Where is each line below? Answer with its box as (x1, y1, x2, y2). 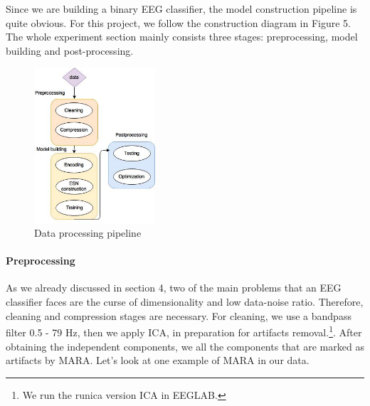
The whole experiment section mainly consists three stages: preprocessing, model (6, 29, 358, 44)
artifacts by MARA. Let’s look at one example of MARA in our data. (6, 353, 310, 368)
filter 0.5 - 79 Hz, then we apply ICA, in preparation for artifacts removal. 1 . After (6, 323, 362, 339)
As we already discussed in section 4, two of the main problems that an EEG (6, 280, 342, 295)
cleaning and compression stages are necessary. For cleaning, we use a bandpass (6, 308, 351, 323)
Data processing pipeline (34, 225, 142, 240)
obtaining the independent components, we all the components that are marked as (6, 338, 364, 353)
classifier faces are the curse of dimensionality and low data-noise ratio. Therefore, (6, 294, 364, 309)
